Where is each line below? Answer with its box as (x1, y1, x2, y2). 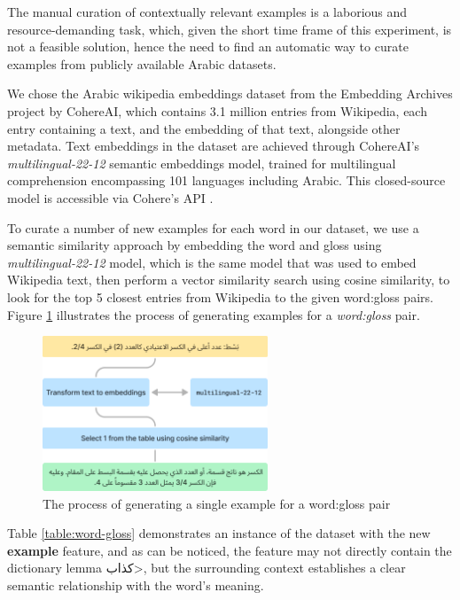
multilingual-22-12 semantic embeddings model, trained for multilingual (7, 153, 396, 172)
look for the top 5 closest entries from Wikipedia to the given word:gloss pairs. (7, 287, 433, 306)
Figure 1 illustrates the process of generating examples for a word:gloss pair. (7, 305, 420, 323)
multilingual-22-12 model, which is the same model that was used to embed (7, 253, 417, 271)
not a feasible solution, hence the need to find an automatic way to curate (7, 37, 409, 56)
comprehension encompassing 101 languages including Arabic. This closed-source (7, 171, 446, 190)
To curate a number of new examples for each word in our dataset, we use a (7, 218, 419, 237)
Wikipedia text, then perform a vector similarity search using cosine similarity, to (7, 270, 450, 289)
